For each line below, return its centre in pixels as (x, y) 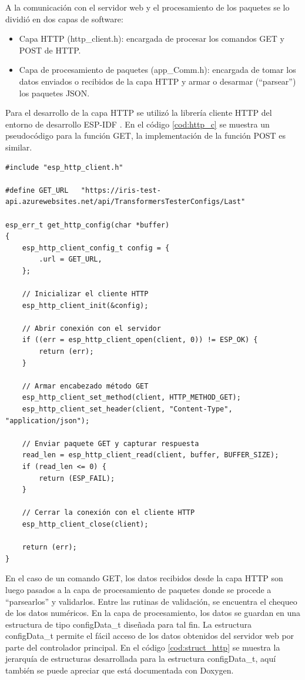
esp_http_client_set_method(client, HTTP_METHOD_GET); (131, 398)
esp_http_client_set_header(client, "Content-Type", (127, 409)
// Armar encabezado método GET (85, 386)
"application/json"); (48, 421)
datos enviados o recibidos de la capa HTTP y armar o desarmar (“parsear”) (157, 81)
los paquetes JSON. (54, 93)
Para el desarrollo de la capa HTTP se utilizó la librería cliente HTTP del (139, 113)
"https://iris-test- (121, 190)
